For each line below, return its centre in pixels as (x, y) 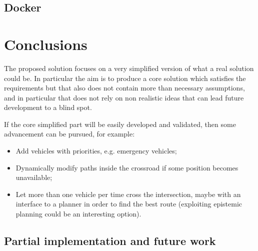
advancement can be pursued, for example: (69, 134)
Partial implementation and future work (110, 241)
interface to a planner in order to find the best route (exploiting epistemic (129, 204)
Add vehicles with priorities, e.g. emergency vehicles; (96, 151)
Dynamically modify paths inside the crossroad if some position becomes (127, 167)
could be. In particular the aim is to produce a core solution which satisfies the (125, 78)
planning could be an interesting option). (78, 214)
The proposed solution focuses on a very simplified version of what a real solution (129, 68)
